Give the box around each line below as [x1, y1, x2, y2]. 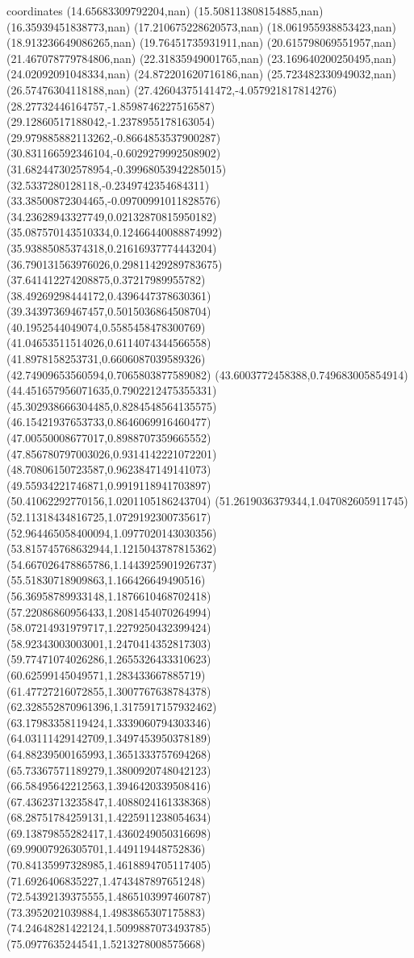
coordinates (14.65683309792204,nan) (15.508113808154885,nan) [6, 2, 324, 19]
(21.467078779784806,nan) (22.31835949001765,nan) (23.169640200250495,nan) [6, 49, 397, 66]
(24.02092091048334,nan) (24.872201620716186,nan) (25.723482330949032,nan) [6, 65, 397, 82]
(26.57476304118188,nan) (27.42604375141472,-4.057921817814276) [6, 81, 337, 98]
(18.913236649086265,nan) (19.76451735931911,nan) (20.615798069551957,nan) [6, 34, 397, 51]
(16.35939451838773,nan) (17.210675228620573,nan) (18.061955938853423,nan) [6, 18, 397, 35]
